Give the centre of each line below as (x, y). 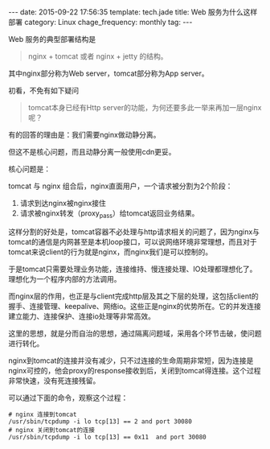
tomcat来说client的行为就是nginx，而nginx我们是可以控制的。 (110, 252)
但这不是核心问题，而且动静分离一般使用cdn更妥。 (92, 152)
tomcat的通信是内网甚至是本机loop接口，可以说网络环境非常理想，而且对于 (133, 241)
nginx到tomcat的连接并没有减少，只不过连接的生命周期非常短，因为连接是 (131, 360)
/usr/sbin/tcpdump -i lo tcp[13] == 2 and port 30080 (100, 421)
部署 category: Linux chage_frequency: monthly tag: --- (100, 22)
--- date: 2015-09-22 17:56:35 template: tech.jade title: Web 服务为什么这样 (133, 12)
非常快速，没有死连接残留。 (54, 381)
